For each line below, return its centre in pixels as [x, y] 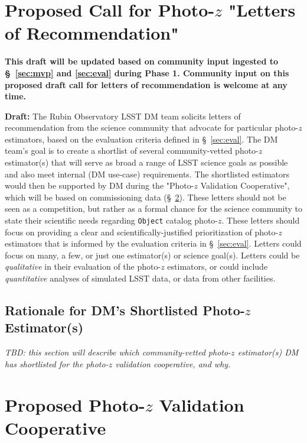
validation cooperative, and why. [173, 363]
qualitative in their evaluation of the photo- [83, 266]
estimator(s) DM [268, 352]
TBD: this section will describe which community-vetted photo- [118, 352]
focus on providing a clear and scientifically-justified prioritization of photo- [142, 232]
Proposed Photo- [75, 404]
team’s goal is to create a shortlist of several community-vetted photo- [132, 151]
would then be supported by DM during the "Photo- [99, 185]
